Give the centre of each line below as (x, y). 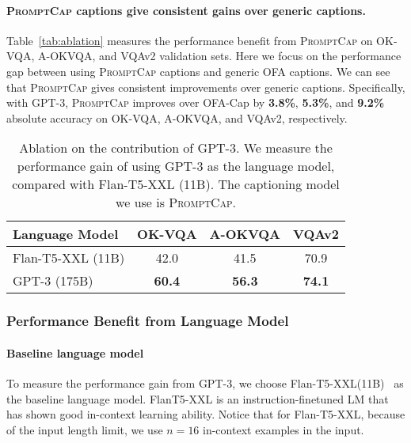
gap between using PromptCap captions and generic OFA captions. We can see (198, 71)
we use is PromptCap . (176, 203)
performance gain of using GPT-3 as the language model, (176, 166)
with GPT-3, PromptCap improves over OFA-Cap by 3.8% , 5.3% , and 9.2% (196, 102)
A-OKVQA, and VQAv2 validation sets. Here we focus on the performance (220, 56)
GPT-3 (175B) (53, 281)
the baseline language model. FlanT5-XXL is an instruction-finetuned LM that (198, 398)
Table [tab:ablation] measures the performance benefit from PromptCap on (190, 40)
